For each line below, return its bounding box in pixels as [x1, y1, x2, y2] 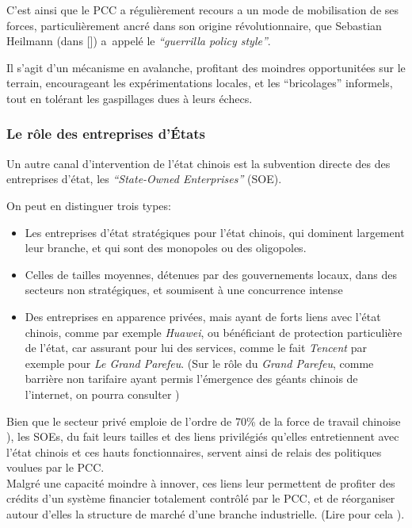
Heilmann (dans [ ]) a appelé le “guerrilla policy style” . [6, 33, 271, 49]
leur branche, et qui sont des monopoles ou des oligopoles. [25, 239, 307, 256]
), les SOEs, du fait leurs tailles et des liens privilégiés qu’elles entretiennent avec [6, 428, 399, 445]
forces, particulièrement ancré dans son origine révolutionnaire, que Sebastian [6, 17, 382, 33]
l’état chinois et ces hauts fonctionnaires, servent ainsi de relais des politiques [6, 443, 382, 460]
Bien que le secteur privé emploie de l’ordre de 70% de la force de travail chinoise [6, 412, 401, 429]
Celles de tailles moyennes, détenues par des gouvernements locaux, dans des [25, 266, 398, 282]
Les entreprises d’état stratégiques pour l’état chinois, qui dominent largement [25, 224, 405, 240]
